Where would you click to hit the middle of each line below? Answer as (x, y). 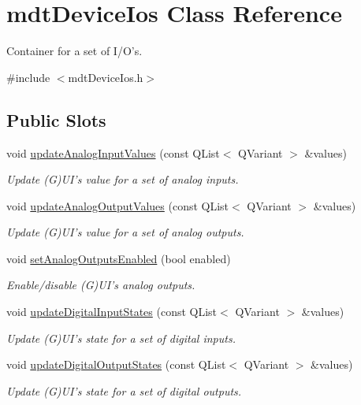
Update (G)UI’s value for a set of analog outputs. (125, 232)
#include (28, 77)
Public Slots (56, 119)
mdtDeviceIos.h (106, 77)
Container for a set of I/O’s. (74, 51)
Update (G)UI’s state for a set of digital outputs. (124, 390)
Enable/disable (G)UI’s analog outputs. (101, 285)
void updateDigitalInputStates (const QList (112, 312)
